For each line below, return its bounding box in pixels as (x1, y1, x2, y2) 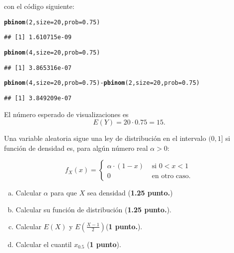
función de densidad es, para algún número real (4, 142, 148, 153)
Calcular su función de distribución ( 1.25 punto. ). (15, 204, 171, 214)
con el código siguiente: (4, 1, 75, 11)
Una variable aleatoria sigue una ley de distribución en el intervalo (4, 133, 206, 143)
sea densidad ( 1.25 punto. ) (87, 188, 173, 198)
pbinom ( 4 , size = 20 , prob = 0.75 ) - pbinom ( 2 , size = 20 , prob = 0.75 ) (4, 79, 200, 87)
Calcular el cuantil (15, 239, 72, 249)
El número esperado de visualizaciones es (4, 109, 129, 119)
